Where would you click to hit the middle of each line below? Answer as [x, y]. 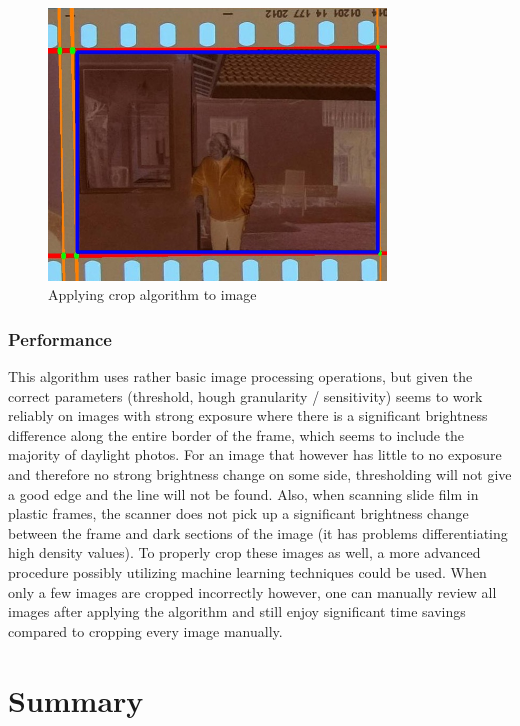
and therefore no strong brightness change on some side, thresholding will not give [260, 473]
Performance [60, 338]
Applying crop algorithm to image [152, 294]
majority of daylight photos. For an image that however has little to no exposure [255, 454]
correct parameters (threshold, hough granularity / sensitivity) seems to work [245, 395]
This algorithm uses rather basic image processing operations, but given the [240, 376]
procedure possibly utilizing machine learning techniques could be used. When [247, 571]
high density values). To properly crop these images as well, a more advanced [244, 552]
